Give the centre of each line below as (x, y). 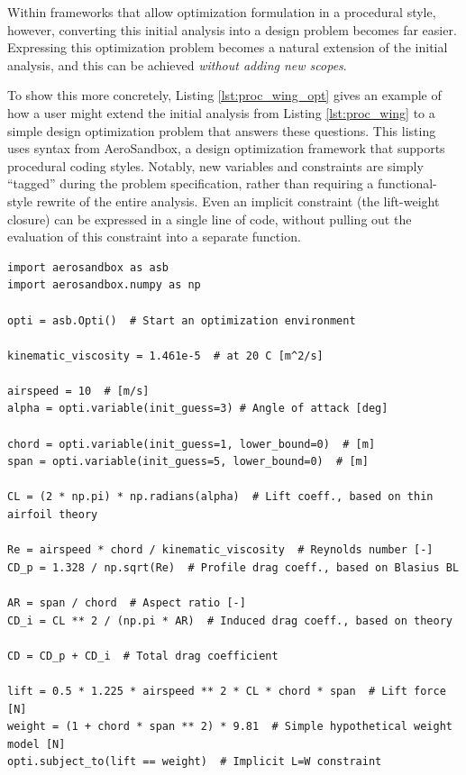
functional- (407, 183)
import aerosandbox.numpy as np (104, 285)
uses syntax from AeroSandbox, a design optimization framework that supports (226, 148)
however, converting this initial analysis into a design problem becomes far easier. (232, 29)
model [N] (37, 744)
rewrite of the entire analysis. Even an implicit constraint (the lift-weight (238, 201)
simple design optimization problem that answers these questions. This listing (222, 130)
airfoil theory (53, 515)
